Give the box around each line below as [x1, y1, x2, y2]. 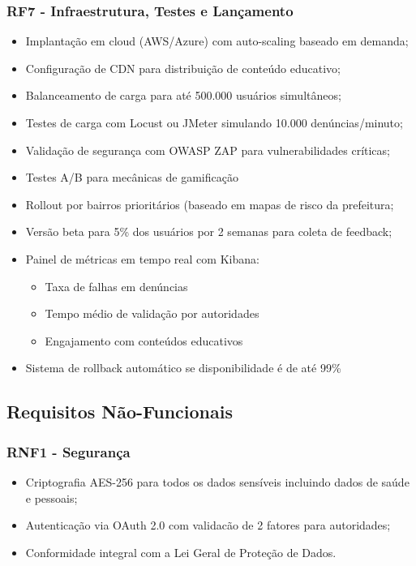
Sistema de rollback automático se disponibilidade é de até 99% [25, 359, 341, 376]
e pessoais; [25, 489, 78, 506]
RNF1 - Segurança [6, 441, 131, 461]
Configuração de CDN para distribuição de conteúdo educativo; [25, 59, 341, 76]
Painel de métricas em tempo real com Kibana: [25, 250, 259, 267]
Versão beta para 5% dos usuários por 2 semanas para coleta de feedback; [25, 223, 392, 240]
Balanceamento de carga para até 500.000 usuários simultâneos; [25, 87, 341, 104]
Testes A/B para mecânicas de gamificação [25, 169, 238, 186]
